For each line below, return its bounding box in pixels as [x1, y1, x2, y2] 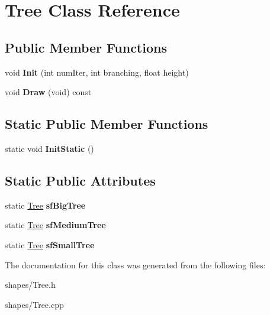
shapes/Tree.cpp [5, 298, 64, 310]
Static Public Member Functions [5, 115, 208, 133]
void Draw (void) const [5, 86, 92, 98]
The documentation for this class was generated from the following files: [5, 258, 266, 271]
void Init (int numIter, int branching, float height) [5, 66, 189, 78]
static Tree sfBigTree [5, 199, 86, 211]
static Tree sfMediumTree [5, 219, 106, 231]
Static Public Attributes [5, 171, 156, 189]
